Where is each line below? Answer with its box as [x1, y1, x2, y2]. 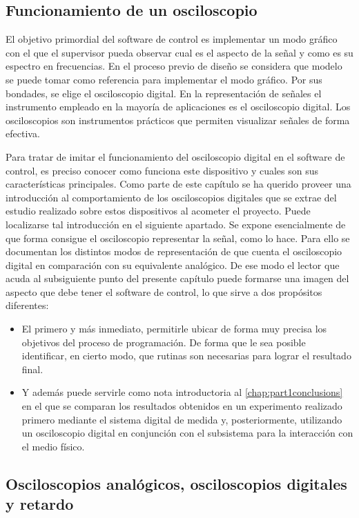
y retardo [6, 493, 74, 515]
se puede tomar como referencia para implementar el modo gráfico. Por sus [6, 72, 322, 86]
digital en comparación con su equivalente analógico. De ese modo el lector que [6, 257, 340, 272]
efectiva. [6, 126, 40, 141]
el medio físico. [21, 439, 85, 453]
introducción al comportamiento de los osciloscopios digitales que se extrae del [6, 190, 337, 204]
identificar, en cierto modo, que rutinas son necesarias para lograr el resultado [21, 348, 351, 363]
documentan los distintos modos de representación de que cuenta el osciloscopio [6, 244, 342, 259]
